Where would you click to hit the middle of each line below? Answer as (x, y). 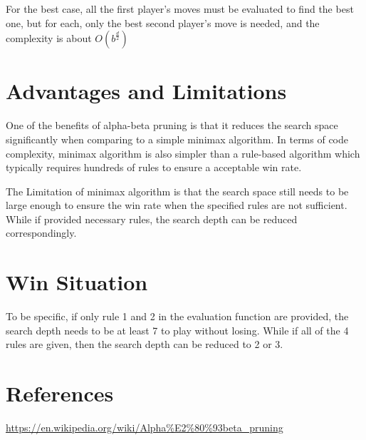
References (60, 393)
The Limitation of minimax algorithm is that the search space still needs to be (177, 191)
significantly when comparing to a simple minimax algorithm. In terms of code (177, 139)
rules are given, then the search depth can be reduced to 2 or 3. (145, 344)
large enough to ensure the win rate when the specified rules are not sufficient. (177, 205)
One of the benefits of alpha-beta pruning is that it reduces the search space (172, 125)
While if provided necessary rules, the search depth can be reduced (152, 219)
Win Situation (77, 282)
